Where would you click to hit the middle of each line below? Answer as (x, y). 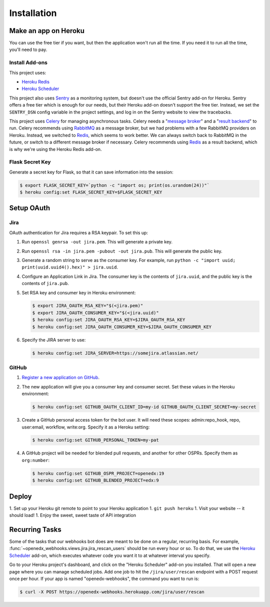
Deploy (20, 496)
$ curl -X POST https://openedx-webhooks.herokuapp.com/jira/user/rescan (112, 592)
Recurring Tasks (35, 529)
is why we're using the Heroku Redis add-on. (55, 149)
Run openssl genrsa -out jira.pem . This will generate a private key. (97, 242)
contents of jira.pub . (45, 283)
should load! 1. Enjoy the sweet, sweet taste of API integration (72, 515)
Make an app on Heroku (47, 31)
